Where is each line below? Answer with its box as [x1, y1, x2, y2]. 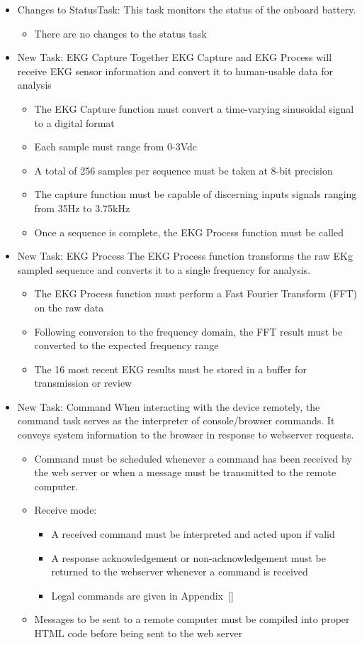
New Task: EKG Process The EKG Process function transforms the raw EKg [17, 248, 353, 263]
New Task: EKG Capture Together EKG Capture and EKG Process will [17, 50, 332, 65]
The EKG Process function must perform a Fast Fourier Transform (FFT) [34, 286, 357, 301]
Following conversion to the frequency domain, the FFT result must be [34, 324, 343, 338]
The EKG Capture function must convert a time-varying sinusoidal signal [34, 101, 354, 116]
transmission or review [34, 375, 132, 390]
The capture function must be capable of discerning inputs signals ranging [34, 187, 357, 202]
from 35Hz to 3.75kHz [34, 200, 130, 215]
